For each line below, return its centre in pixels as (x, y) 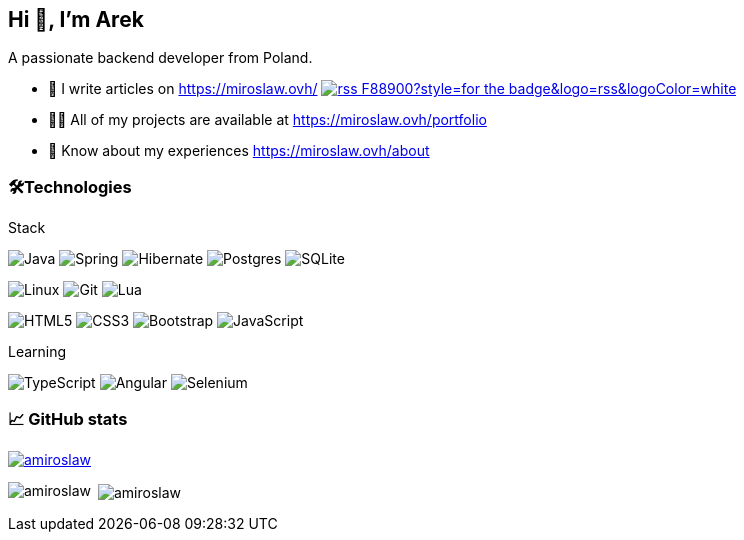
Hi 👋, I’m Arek (76, 19)
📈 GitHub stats (68, 418)
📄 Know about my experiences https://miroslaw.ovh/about (239, 151)
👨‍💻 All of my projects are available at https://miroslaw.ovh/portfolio (267, 120)
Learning (37, 352)
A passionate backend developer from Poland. (160, 58)
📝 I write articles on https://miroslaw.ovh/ (183, 89)
